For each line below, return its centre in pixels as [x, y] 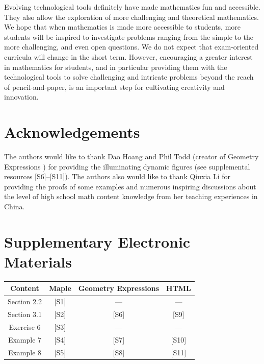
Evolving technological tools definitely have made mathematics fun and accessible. [132, 7]
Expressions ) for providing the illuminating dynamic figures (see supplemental [127, 166]
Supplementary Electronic [97, 241]
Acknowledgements [72, 132]
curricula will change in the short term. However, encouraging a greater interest [128, 56]
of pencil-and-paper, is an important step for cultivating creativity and [114, 87]
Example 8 [25, 352]
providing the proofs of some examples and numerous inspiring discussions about [130, 186]
